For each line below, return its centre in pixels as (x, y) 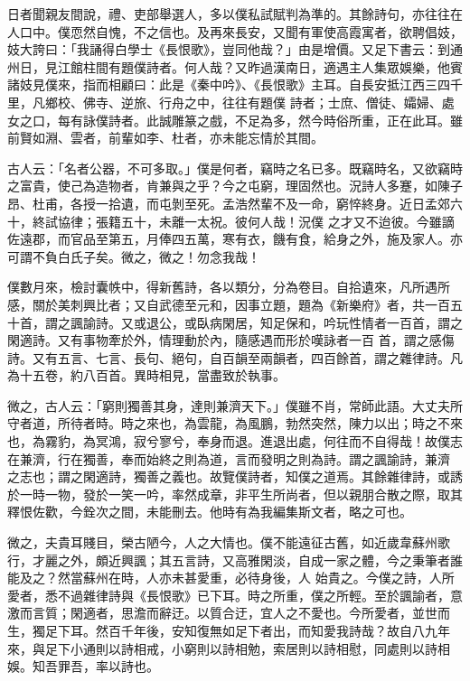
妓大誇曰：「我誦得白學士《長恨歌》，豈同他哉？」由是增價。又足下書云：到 (229, 49)
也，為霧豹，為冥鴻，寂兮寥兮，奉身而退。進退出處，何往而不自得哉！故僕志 (235, 441)
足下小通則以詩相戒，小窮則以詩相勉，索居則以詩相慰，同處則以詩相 (247, 648)
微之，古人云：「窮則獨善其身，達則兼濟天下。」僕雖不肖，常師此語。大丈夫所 (235, 405)
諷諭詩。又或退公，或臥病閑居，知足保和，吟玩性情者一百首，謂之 (266, 322)
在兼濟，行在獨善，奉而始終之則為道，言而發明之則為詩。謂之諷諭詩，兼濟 (229, 458)
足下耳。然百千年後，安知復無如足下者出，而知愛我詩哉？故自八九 (241, 630)
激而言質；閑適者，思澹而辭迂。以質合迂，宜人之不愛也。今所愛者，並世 (222, 613)
